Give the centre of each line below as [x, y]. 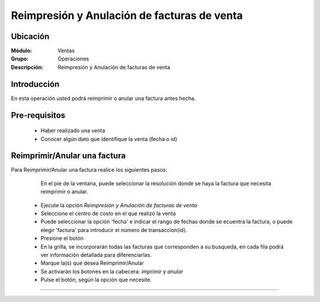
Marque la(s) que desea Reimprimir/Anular [92, 263]
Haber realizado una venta [73, 131]
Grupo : [20, 59]
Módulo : [22, 51]
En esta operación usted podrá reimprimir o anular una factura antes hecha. [103, 98]
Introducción [35, 84]
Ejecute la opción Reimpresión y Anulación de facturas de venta [119, 205]
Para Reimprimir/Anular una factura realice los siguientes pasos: [89, 170]
